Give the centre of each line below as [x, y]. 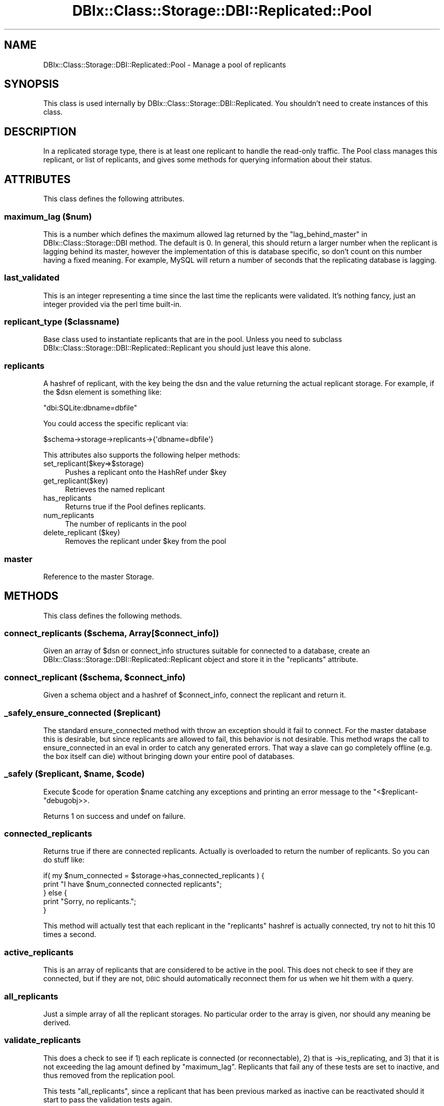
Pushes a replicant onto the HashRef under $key [146, 472]
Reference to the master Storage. [99, 576]
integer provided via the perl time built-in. [113, 304]
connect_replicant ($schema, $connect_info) [95, 677]
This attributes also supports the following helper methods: [142, 455]
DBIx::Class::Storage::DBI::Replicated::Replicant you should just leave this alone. [177, 348]
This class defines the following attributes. [114, 199]
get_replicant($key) [76, 481]
